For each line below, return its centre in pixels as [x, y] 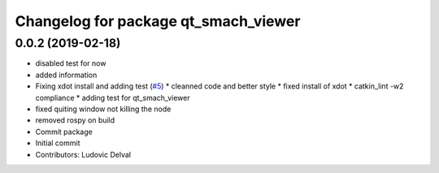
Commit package [64, 132]
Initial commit [58, 143]
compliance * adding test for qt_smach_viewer [113, 97]
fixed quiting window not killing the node [103, 109]
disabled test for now [71, 63]
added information [66, 75]
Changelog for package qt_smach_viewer [158, 21]
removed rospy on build [75, 120]
